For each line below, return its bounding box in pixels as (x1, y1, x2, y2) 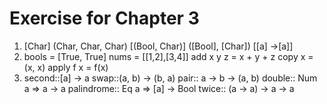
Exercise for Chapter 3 (9, 7, 200, 30)
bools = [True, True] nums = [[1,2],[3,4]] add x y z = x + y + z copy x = (23, 50, 314, 62)
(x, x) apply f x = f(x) (23, 61, 109, 73)
